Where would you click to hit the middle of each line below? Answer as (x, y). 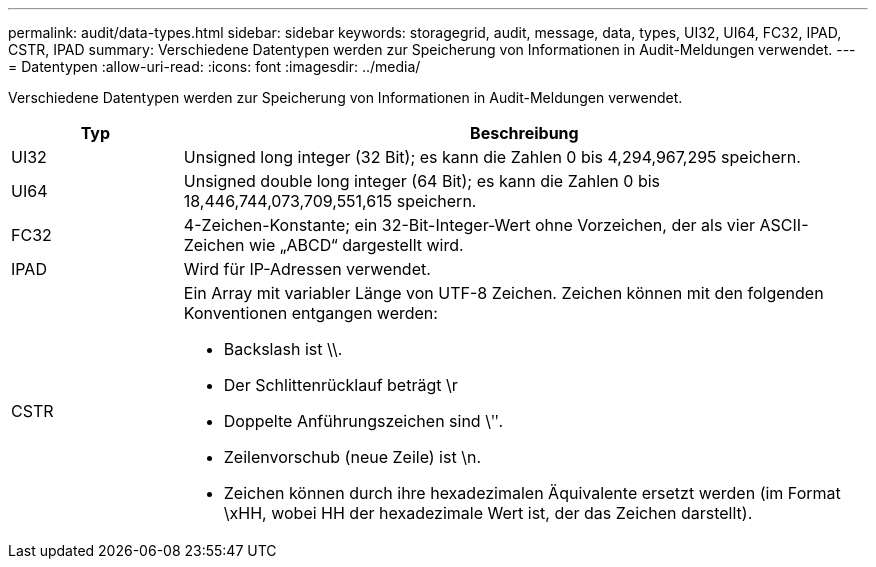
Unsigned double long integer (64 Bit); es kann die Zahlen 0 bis (422, 181)
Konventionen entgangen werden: (310, 313)
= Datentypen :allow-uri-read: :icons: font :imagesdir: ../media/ (214, 66)
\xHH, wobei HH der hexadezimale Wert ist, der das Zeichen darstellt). (488, 513)
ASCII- (784, 225)
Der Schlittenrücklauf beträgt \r (340, 385)
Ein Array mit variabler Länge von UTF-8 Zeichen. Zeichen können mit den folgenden (503, 293)
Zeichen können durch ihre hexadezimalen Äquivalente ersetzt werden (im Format (532, 493)
